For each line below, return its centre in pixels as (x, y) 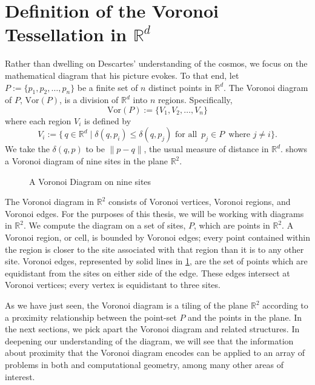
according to (285, 305)
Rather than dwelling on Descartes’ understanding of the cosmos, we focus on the (156, 63)
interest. (20, 376)
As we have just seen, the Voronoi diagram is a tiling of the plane (127, 305)
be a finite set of (108, 87)
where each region (38, 120)
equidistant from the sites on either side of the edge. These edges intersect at (148, 273)
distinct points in (180, 87)
